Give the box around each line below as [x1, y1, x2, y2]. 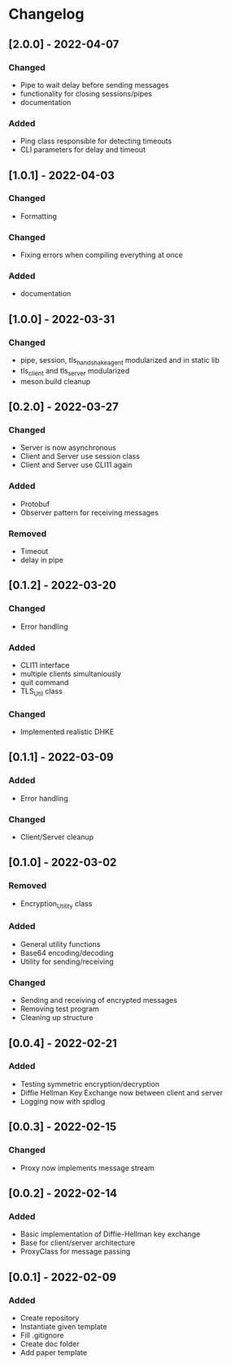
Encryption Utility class [20, 898, 93, 910]
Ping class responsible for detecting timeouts [20, 136, 172, 146]
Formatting [20, 211, 57, 220]
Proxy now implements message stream [20, 1162, 155, 1172]
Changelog [8, 5, 85, 24]
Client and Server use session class [20, 451, 141, 461]
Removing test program [20, 1004, 99, 1014]
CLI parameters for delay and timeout [20, 145, 146, 155]
